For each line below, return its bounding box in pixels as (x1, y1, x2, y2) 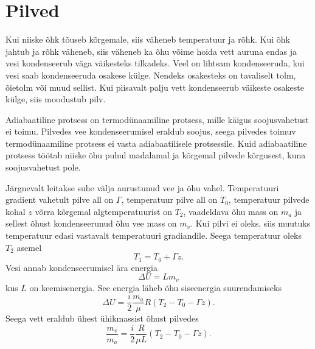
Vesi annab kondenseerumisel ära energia (5, 261, 158, 273)
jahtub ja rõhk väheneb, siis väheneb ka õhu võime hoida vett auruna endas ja (5, 44, 297, 57)
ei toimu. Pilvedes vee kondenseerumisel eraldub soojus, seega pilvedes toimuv (5, 125, 296, 138)
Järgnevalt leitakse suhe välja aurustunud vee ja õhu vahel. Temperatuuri (5, 181, 279, 194)
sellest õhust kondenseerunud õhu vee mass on (5, 217, 177, 230)
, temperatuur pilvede (228, 193, 310, 206)
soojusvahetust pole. (5, 161, 81, 174)
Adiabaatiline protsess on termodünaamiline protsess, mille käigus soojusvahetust (5, 113, 309, 125)
